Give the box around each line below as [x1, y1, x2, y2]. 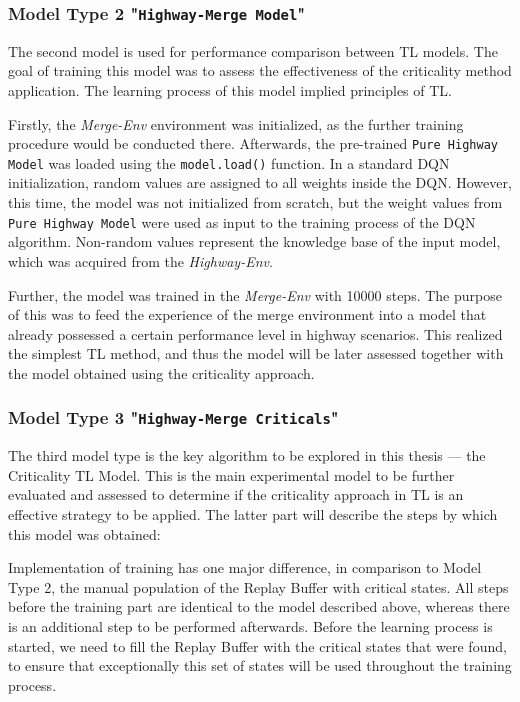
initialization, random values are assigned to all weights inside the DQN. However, [8, 172, 512, 193]
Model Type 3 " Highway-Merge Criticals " [8, 405, 339, 430]
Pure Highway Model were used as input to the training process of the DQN [8, 211, 476, 232]
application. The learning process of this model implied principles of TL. [8, 79, 452, 100]
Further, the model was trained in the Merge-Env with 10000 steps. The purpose [8, 284, 502, 305]
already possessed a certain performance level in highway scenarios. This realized [8, 323, 503, 344]
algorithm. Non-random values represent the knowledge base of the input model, [8, 231, 501, 252]
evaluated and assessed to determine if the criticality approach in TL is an [8, 484, 464, 505]
